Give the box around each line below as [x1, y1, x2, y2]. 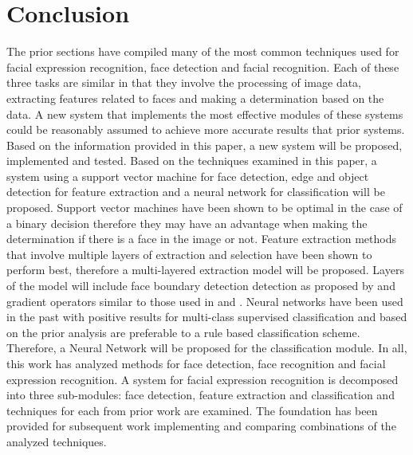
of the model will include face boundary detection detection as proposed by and [6, 277, 395, 294]
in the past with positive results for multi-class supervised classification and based [6, 308, 407, 325]
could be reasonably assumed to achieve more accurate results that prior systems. [6, 121, 405, 138]
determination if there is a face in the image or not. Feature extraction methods [6, 230, 396, 247]
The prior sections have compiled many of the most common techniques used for [6, 43, 399, 60]
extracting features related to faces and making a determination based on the [6, 89, 384, 106]
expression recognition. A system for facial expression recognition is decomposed [6, 371, 399, 387]
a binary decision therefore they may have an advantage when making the [6, 214, 368, 231]
